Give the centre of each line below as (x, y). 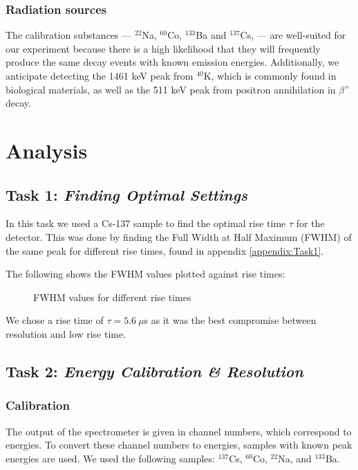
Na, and (295, 458)
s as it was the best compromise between (230, 320)
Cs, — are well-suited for (293, 35)
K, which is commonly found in (270, 75)
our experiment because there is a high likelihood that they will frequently (163, 48)
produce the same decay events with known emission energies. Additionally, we (172, 62)
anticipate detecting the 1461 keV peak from (100, 75)
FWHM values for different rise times (112, 297)
